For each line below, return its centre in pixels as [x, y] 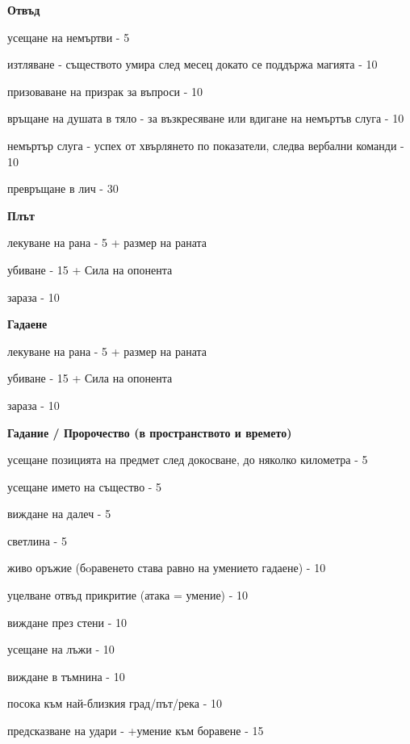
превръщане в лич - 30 [63, 188]
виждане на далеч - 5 [59, 514]
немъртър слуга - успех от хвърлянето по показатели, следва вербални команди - [206, 145]
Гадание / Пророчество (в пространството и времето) [150, 432]
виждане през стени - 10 [67, 622]
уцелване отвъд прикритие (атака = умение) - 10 [128, 595]
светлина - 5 [37, 540]
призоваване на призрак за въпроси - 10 [105, 91]
